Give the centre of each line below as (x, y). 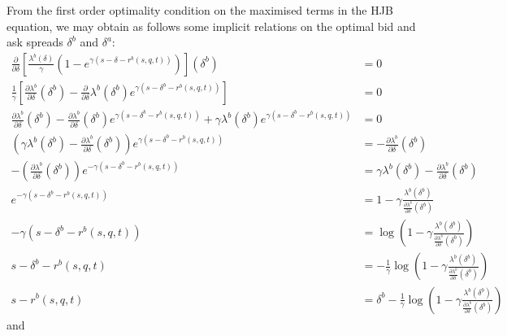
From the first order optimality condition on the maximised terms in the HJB (200, 10)
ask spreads (35, 42)
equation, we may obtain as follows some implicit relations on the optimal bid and (211, 26)
